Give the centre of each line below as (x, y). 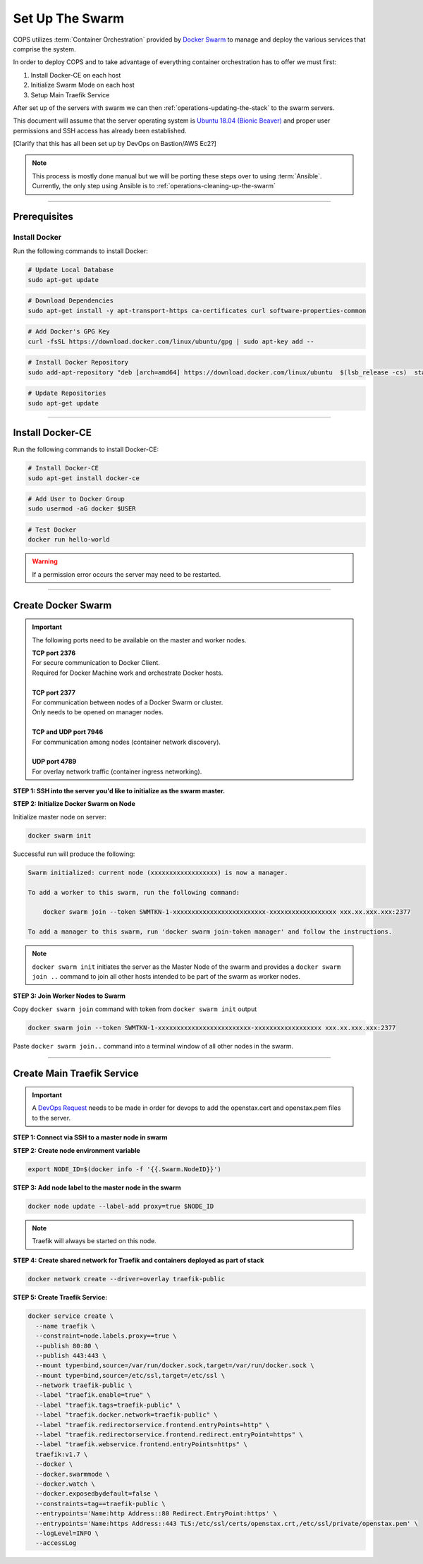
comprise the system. (45, 49)
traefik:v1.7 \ (62, 1454)
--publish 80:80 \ (67, 1346)
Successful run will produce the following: (74, 854)
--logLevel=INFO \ (67, 1533)
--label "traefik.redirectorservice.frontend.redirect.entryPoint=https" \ (169, 1435)
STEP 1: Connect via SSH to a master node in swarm (90, 1137)
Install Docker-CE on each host (76, 75)
